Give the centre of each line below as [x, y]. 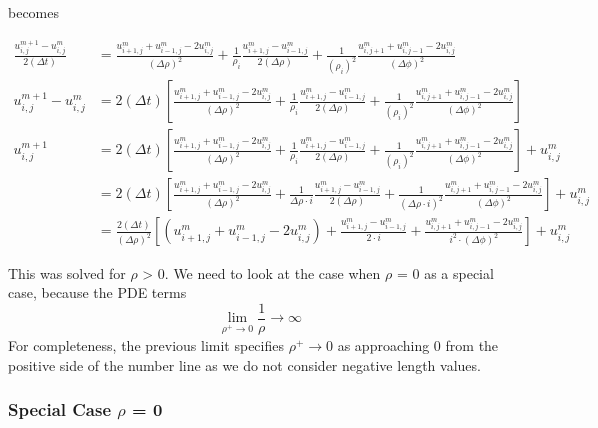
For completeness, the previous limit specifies [146, 344]
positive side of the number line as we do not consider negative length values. [244, 364]
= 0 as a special [445, 272]
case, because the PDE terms [97, 292]
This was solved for [67, 272]
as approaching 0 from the [418, 344]
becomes [34, 12]
